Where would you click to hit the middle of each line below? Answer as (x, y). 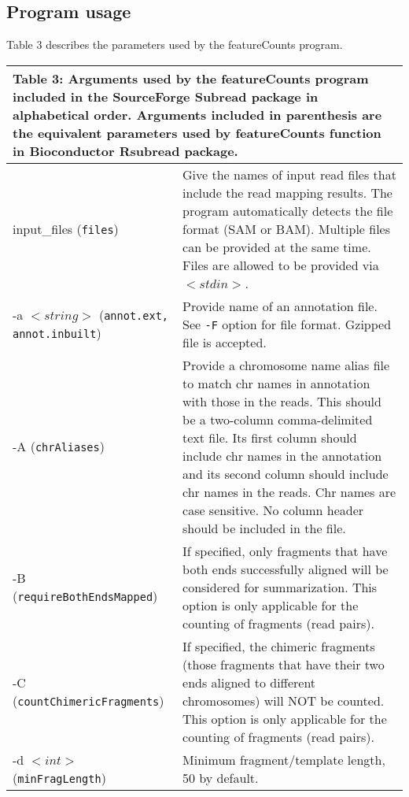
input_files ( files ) (66, 228)
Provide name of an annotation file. (280, 306)
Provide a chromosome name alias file (286, 365)
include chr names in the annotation (282, 455)
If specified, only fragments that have (285, 550)
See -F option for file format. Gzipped (287, 324)
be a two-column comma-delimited (278, 419)
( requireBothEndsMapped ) (85, 596)
